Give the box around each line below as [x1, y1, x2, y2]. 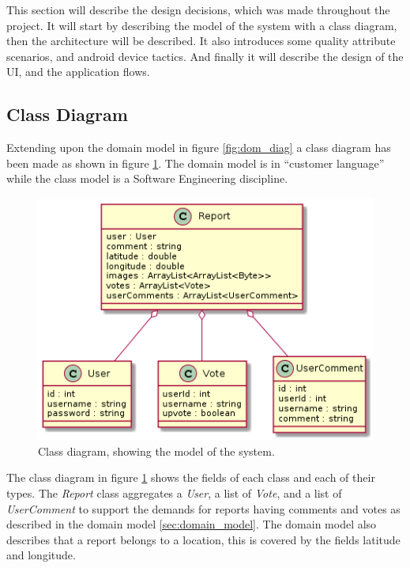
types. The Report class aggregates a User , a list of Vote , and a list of [6, 485, 342, 502]
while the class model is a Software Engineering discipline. [6, 170, 288, 187]
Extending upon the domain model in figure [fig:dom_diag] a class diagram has [6, 139, 391, 156]
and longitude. [6, 547, 76, 563]
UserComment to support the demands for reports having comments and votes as [6, 500, 401, 517]
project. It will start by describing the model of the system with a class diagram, [6, 17, 397, 33]
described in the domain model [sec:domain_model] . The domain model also [6, 516, 377, 532]
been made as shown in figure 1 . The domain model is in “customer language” [6, 154, 385, 171]
